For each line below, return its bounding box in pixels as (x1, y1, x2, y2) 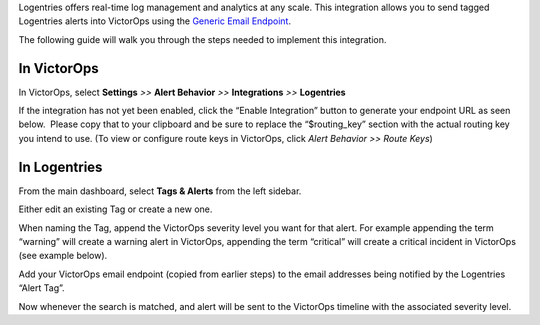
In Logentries (18, 158, 103, 175)
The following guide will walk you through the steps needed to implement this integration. (18, 33, 387, 45)
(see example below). (18, 250, 108, 262)
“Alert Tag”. (18, 282, 65, 294)
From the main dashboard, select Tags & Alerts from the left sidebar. (18, 185, 302, 197)
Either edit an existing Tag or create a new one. (18, 203, 213, 215)
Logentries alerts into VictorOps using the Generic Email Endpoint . (18, 15, 292, 27)
